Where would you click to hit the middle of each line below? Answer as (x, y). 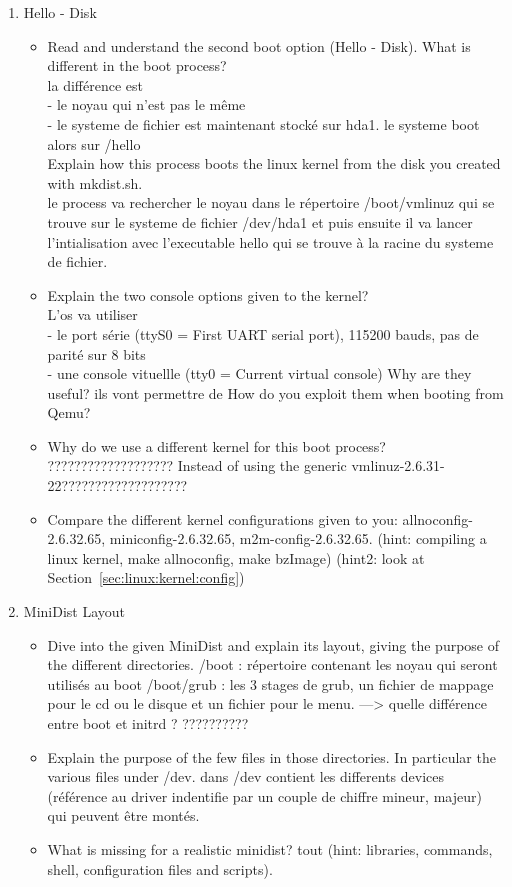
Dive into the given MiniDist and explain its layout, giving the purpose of (273, 644)
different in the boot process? (137, 65)
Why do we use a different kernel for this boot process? (216, 445)
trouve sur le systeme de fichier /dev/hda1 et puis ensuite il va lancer (260, 221)
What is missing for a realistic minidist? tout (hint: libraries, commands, (270, 848)
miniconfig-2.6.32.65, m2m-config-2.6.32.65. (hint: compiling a (298, 538)
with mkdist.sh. (95, 182)
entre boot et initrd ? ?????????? (148, 723)
